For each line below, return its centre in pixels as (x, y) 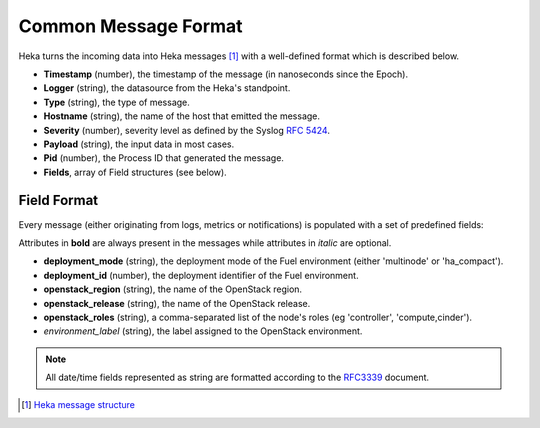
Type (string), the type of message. (116, 102)
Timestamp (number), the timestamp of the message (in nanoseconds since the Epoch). (226, 74)
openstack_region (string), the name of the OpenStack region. (173, 289)
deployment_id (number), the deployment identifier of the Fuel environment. (201, 275)
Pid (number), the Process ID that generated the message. (164, 158)
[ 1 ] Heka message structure (78, 405)
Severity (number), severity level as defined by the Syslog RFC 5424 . (186, 130)
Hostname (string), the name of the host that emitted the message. (181, 116)
